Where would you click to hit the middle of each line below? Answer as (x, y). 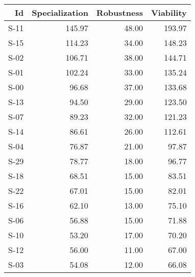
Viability (169, 12)
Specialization (60, 12)
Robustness (119, 12)
